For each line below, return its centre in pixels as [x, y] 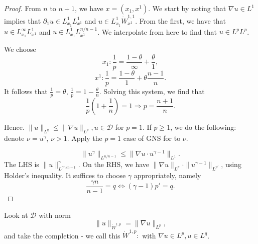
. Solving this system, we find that [152, 91]
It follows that [26, 91]
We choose [20, 49]
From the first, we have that [183, 20]
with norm [55, 215]
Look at [16, 215]
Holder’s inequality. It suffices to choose [65, 175]
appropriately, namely [167, 175]
